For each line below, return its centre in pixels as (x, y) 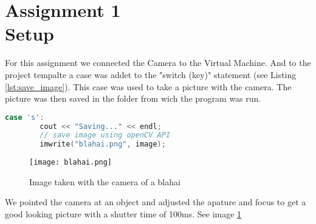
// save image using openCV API (105, 135)
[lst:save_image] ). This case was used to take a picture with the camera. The (148, 86)
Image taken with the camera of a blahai (105, 181)
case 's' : (25, 117)
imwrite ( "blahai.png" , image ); (103, 144)
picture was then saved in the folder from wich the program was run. (133, 98)
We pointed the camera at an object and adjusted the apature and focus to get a (156, 202)
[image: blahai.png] (71, 163)
